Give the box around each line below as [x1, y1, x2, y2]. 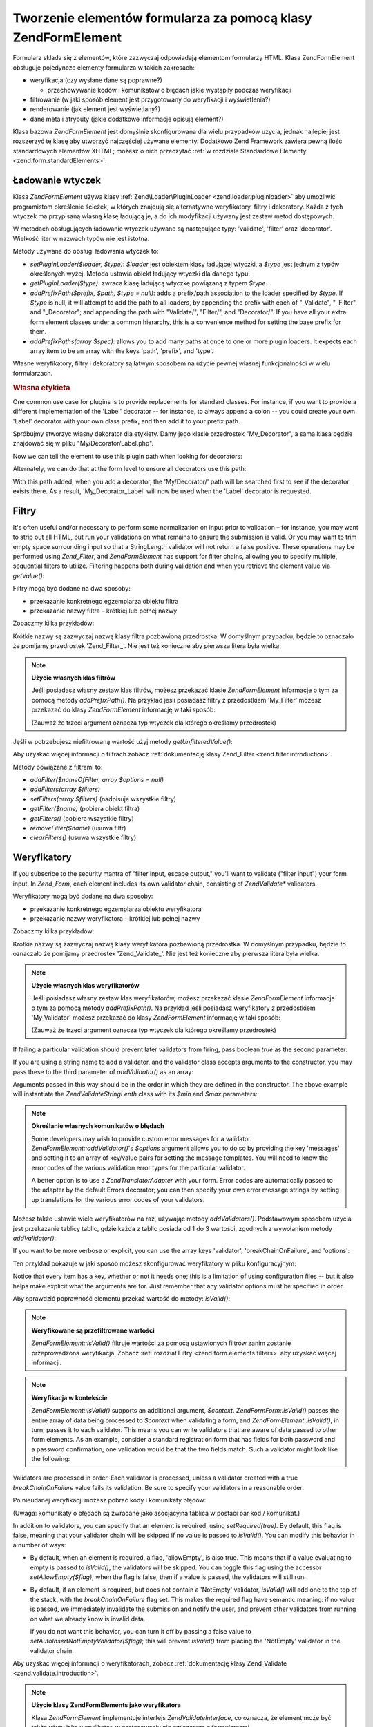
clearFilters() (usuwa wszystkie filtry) [30, 833, 137, 842]
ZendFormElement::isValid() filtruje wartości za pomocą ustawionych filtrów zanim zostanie [31, 1339, 291, 1347]
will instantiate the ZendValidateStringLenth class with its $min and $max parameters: [12, 1090, 258, 1098]
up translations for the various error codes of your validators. [31, 1195, 205, 1203]
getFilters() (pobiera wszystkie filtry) [30, 814, 134, 822]
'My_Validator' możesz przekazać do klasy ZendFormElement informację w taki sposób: [31, 1013, 281, 1022]
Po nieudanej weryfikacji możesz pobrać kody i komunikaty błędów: [12, 1496, 207, 1505]
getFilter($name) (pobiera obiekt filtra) [30, 805, 140, 813]
